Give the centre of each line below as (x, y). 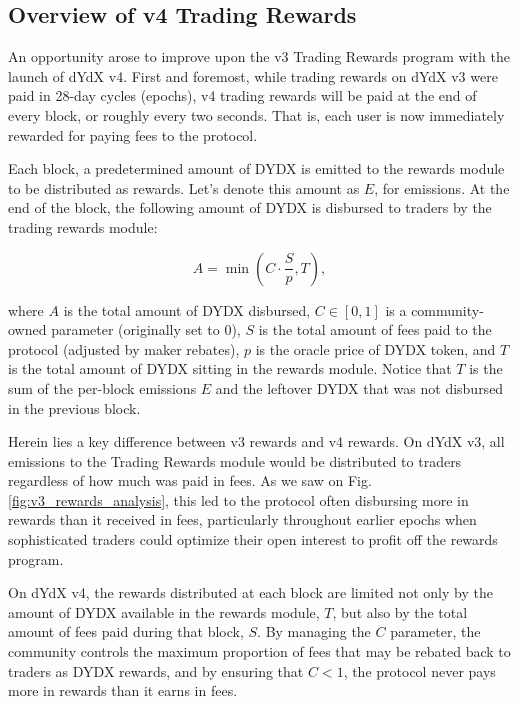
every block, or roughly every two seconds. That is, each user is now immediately (256, 114)
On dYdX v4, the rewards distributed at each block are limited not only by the (250, 592)
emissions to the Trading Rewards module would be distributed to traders (235, 460)
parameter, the (435, 631)
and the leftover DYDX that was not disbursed (359, 387)
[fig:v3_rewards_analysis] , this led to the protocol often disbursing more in (238, 499)
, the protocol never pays (419, 670)
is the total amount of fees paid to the (375, 329)
